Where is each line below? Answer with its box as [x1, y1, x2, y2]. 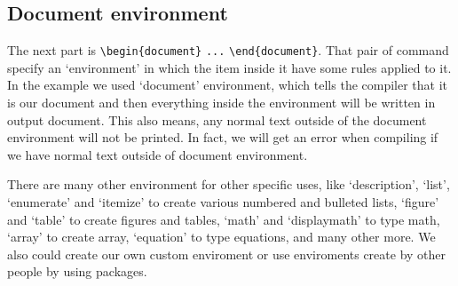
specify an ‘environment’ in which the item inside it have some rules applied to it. [7, 58, 452, 76]
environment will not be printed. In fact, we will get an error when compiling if [7, 128, 438, 147]
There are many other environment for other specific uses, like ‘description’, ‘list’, [7, 175, 450, 194]
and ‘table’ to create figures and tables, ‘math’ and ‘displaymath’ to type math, [7, 210, 440, 228]
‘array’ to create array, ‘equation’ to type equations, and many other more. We [7, 227, 436, 246]
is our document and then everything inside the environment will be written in [7, 93, 436, 112]
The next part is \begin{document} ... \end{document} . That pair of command [7, 41, 449, 60]
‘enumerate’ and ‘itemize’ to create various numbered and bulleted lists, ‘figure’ [7, 193, 439, 211]
